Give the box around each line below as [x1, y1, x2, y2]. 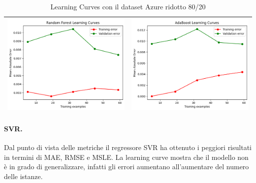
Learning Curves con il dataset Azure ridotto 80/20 [50, 1, 206, 11]
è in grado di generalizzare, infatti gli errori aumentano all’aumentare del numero [4, 161, 249, 172]
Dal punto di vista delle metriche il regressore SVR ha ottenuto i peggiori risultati [4, 142, 252, 152]
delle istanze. [4, 171, 43, 181]
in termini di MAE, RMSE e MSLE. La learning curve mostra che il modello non [4, 152, 249, 162]
